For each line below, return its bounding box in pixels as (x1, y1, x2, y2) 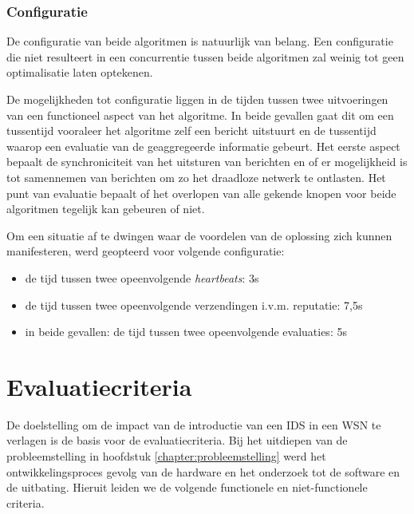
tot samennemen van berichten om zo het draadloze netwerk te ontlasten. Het (6, 168, 386, 185)
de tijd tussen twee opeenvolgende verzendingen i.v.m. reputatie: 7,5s (25, 296, 363, 313)
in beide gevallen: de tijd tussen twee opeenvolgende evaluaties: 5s (25, 323, 347, 340)
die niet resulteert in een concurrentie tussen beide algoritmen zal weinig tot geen (6, 48, 404, 65)
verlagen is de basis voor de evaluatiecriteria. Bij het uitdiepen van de (6, 432, 348, 449)
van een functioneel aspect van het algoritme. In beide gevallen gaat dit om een (6, 106, 394, 123)
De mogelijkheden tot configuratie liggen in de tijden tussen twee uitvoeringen (6, 91, 388, 107)
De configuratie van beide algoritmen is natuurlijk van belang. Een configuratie (6, 33, 393, 49)
